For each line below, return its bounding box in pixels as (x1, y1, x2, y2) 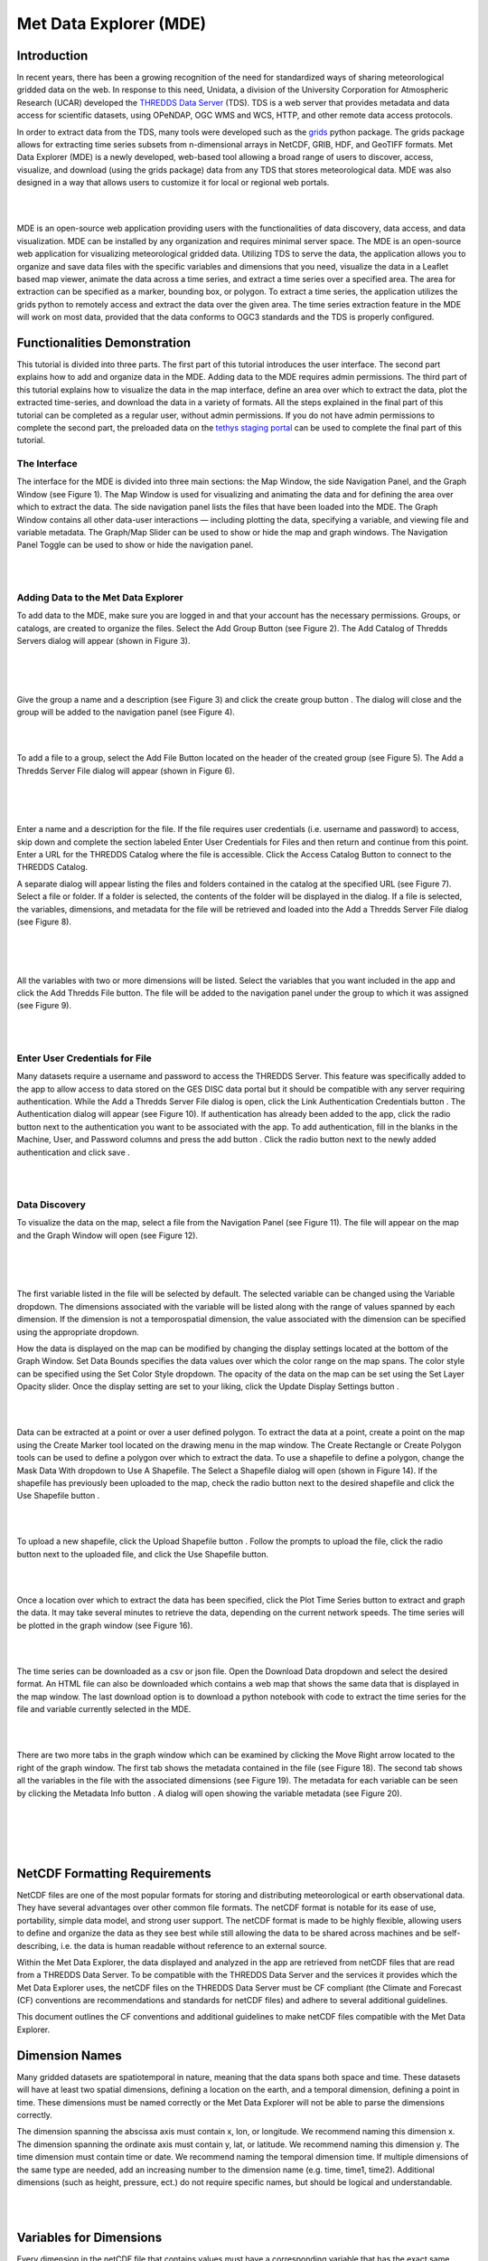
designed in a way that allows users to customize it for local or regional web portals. (16, 177, 330, 188)
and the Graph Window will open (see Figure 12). (16, 1230, 199, 1241)
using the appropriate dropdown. (16, 1326, 140, 1338)
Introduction (16, 48, 89, 63)
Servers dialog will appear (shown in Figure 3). (16, 636, 191, 647)
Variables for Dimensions (16, 2229, 163, 2245)
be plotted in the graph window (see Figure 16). (16, 1620, 193, 1631)
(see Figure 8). (16, 916, 72, 927)
